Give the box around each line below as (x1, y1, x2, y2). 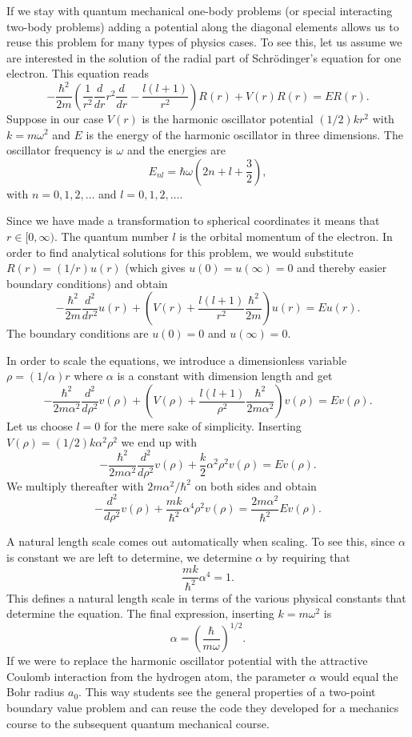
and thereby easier (297, 259, 387, 276)
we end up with (121, 433, 198, 450)
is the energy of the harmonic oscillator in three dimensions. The (86, 126, 403, 142)
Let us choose (6, 418, 73, 435)
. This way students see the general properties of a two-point (78, 683, 376, 700)
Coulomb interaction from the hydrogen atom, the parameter (6, 667, 306, 684)
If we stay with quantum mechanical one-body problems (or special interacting (6, 2, 393, 18)
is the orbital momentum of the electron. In (179, 227, 393, 244)
